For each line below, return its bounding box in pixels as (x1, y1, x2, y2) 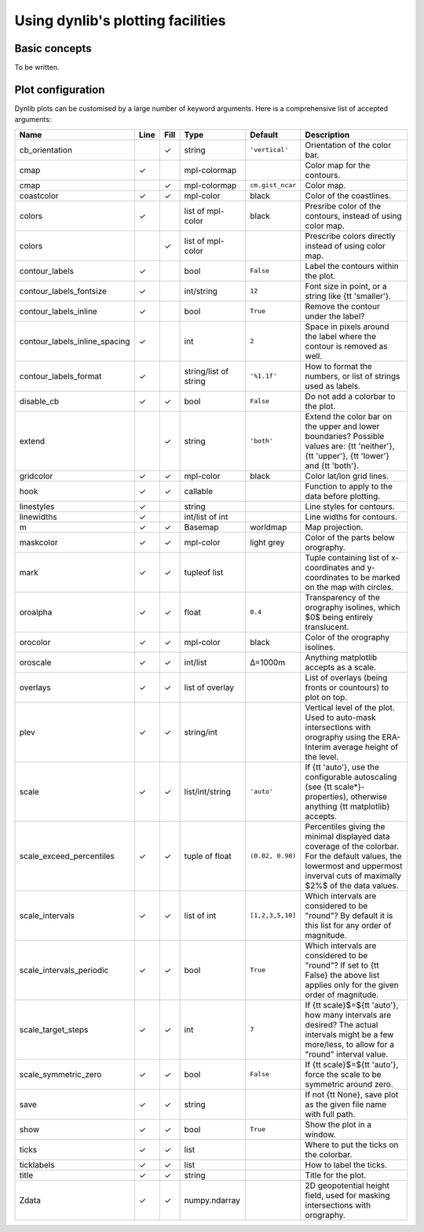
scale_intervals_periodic (19, 965, 109, 976)
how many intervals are (305, 1009, 392, 1020)
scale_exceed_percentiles (19, 850, 115, 861)
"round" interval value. (305, 1049, 389, 1060)
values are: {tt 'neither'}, (305, 441, 396, 452)
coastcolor (19, 190, 59, 201)
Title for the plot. (305, 1169, 367, 1180)
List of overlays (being (305, 672, 388, 683)
